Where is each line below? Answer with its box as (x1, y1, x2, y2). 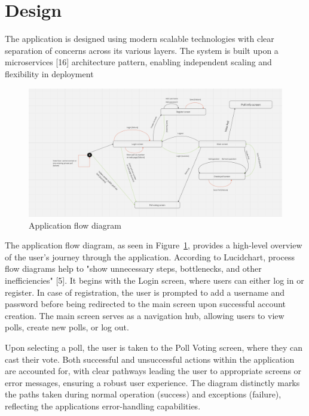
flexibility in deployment (5, 67, 94, 80)
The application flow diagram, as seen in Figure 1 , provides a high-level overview (5, 239, 302, 251)
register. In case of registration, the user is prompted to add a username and (5, 286, 285, 298)
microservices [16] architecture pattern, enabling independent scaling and (5, 56, 272, 68)
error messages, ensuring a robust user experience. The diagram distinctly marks (5, 376, 300, 388)
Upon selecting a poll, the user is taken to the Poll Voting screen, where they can (5, 341, 302, 353)
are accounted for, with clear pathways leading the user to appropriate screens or (5, 365, 302, 377)
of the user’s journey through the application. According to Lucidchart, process (5, 250, 295, 263)
